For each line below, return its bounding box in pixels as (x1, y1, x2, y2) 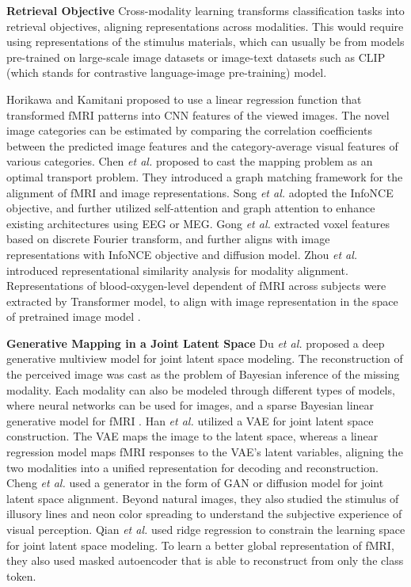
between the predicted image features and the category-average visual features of (6, 137, 398, 154)
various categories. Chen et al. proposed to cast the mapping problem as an (6, 153, 373, 170)
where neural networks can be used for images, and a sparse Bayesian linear (6, 397, 375, 414)
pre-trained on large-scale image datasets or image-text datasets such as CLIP (6, 48, 386, 65)
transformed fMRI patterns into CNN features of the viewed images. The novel (6, 106, 390, 123)
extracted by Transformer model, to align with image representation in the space (6, 292, 398, 309)
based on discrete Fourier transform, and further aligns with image (6, 231, 330, 247)
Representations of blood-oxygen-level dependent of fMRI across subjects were (6, 277, 386, 294)
